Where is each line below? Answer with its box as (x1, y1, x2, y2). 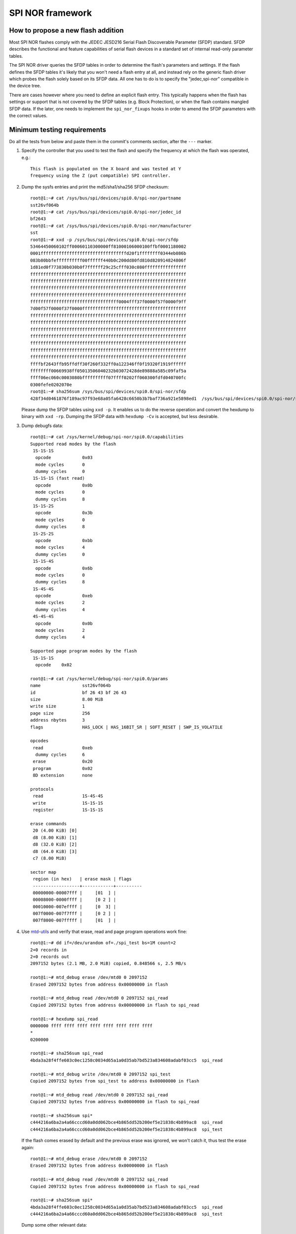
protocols (30, 786, 54, 792)
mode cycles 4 (35, 544, 85, 550)
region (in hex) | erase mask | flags (33, 876, 132, 882)
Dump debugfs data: (21, 423, 64, 428)
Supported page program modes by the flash (30, 648, 137, 654)
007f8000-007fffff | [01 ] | (33, 918, 116, 923)
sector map (30, 869, 57, 875)
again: (21, 1144, 35, 1150)
